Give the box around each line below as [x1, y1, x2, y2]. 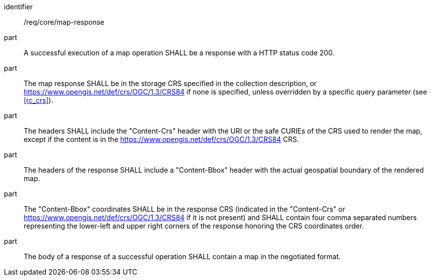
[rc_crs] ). [24, 96, 53, 104]
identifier [4, 2, 33, 11]
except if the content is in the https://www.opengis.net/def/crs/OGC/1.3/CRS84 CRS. [24, 135, 299, 143]
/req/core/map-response [24, 18, 105, 26]
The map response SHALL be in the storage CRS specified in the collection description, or [24, 79, 317, 88]
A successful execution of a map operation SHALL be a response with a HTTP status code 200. [24, 48, 335, 57]
